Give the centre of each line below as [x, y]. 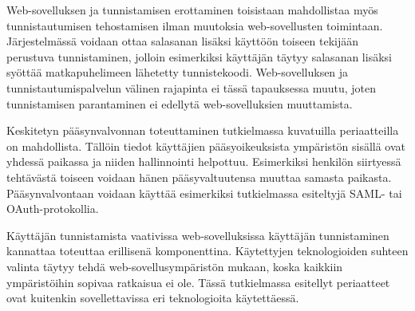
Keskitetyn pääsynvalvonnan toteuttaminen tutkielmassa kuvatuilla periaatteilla [203, 130]
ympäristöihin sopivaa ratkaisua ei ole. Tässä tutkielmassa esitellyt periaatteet [198, 282]
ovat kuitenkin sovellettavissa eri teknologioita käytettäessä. [153, 298]
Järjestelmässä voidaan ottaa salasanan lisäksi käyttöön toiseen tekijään [183, 41]
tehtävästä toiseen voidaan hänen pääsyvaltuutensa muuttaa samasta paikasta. [199, 177]
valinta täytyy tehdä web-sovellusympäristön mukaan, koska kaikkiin [175, 266]
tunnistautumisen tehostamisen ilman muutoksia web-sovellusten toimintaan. [195, 25]
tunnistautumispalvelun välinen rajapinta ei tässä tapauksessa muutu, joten [192, 87]
